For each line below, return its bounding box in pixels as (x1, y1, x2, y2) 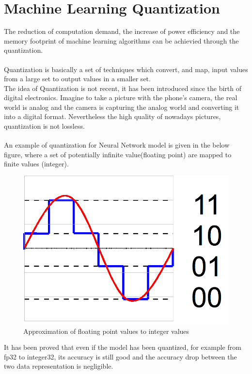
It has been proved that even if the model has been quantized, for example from (4, 342, 241, 352)
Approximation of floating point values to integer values (23, 326, 189, 336)
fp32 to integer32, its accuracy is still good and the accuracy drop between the (4, 351, 237, 361)
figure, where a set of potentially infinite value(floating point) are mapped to (4, 149, 232, 159)
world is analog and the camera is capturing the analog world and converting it (4, 102, 239, 112)
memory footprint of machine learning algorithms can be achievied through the (4, 35, 239, 45)
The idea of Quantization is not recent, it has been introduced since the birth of (4, 83, 241, 93)
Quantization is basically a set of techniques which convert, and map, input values (4, 64, 248, 74)
